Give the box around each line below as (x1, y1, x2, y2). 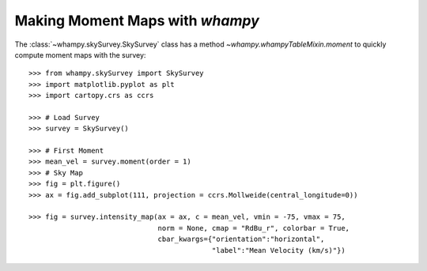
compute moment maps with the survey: (14, 50, 146, 59)
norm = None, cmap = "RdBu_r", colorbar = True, (157, 224, 350, 232)
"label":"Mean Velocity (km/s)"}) (211, 246, 346, 254)
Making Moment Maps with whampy (14, 12, 260, 29)
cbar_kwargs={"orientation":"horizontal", (157, 235, 325, 244)
